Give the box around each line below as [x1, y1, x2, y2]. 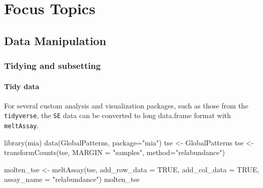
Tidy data [4, 81, 40, 91]
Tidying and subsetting [4, 59, 101, 72]
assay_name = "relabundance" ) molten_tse [4, 174, 140, 184]
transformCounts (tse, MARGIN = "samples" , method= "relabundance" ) [4, 147, 225, 158]
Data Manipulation [4, 32, 107, 48]
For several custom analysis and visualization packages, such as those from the [4, 100, 248, 110]
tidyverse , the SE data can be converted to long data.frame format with [4, 110, 231, 121]
